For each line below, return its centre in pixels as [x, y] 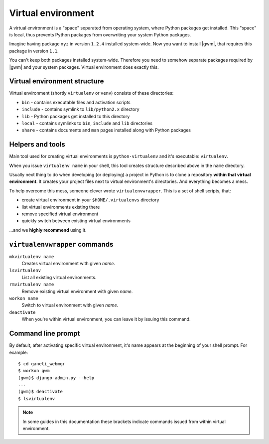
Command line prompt [45, 334]
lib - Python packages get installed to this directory [76, 116]
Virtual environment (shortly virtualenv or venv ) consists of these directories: [91, 93]
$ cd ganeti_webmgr [42, 364]
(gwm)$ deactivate [41, 392]
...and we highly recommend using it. [48, 230]
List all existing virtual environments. [59, 277]
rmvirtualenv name [32, 285]
